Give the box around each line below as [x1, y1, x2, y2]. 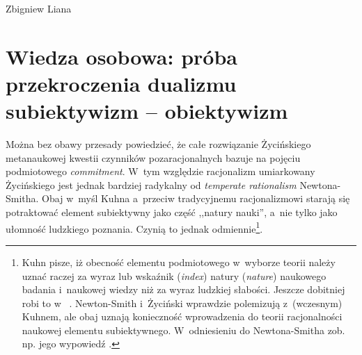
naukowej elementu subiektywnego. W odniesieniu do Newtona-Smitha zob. [22, 322, 345, 337]
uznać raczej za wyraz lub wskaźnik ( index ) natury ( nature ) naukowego [22, 268, 326, 283]
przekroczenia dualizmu [6, 69, 237, 97]
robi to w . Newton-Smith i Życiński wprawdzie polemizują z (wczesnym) [22, 295, 343, 310]
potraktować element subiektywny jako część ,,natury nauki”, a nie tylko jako [6, 205, 338, 220]
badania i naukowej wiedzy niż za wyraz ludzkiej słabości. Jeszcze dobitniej [22, 282, 345, 297]
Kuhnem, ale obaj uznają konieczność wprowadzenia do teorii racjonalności [22, 309, 343, 324]
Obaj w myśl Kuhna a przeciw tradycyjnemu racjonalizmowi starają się [42, 191, 350, 206]
